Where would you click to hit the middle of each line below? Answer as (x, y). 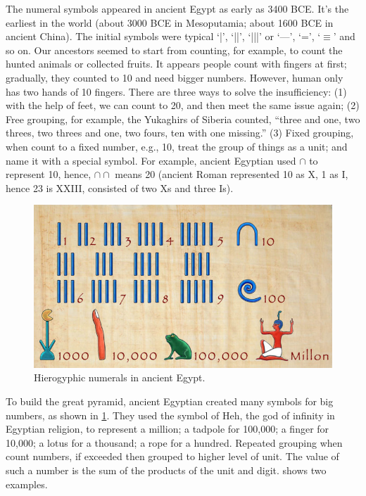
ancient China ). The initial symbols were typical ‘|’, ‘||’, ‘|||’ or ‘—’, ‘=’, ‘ (163, 36)
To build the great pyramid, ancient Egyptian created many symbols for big (170, 401)
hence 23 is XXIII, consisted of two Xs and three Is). (120, 187)
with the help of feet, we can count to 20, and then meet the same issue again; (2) (183, 105)
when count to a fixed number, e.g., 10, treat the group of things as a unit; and (177, 146)
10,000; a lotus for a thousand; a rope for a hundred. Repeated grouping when (174, 442)
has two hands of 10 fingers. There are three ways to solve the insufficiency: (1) (176, 91)
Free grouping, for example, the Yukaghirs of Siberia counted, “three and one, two (183, 119)
